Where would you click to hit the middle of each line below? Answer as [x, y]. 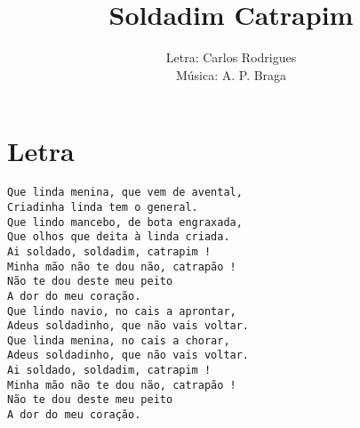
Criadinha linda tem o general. [103, 207]
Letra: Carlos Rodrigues [231, 57]
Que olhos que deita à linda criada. [119, 237]
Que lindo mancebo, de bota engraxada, [125, 222]
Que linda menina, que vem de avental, [125, 193]
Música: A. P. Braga [231, 74]
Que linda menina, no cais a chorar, [119, 340]
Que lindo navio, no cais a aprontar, [122, 311]
